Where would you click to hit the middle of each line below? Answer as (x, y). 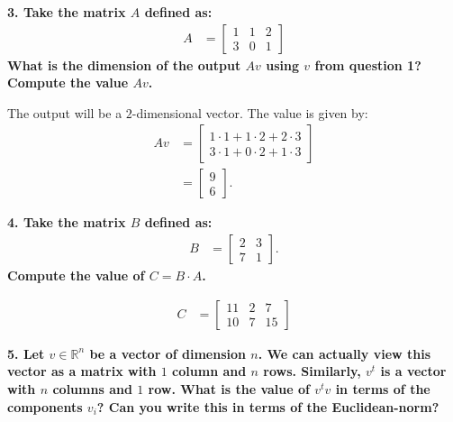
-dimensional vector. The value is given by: (250, 112)
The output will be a (65, 112)
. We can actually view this (344, 353)
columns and (92, 388)
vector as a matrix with (82, 371)
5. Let (26, 353)
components (45, 406)
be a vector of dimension (168, 353)
